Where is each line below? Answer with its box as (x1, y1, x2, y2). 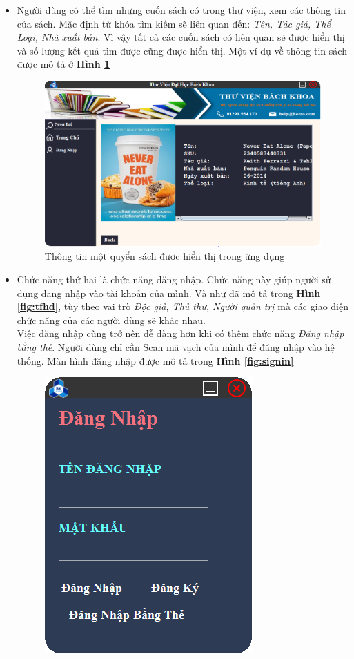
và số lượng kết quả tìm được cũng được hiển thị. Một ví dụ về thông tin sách (17, 43, 347, 57)
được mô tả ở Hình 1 (17, 57, 110, 71)
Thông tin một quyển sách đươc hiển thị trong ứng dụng (44, 249, 285, 263)
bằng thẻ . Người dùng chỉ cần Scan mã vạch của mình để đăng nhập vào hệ (17, 340, 335, 354)
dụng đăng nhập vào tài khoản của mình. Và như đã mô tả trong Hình (17, 285, 321, 300)
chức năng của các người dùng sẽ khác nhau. (17, 312, 206, 327)
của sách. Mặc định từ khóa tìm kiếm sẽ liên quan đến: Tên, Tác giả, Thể (17, 16, 331, 30)
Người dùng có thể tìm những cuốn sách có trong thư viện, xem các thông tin (17, 3, 346, 17)
